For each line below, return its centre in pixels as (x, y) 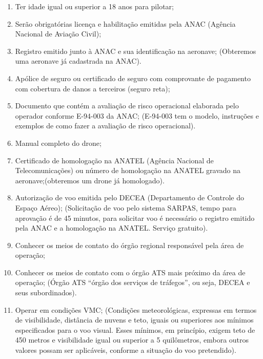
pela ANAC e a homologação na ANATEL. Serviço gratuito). (112, 228)
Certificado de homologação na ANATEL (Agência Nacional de (114, 160)
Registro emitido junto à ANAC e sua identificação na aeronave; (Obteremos (136, 51)
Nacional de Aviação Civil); (58, 34)
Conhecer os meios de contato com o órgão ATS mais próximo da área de (130, 272)
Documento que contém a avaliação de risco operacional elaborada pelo (127, 106)
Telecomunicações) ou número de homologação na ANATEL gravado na (128, 170)
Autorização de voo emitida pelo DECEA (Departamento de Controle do (129, 197)
